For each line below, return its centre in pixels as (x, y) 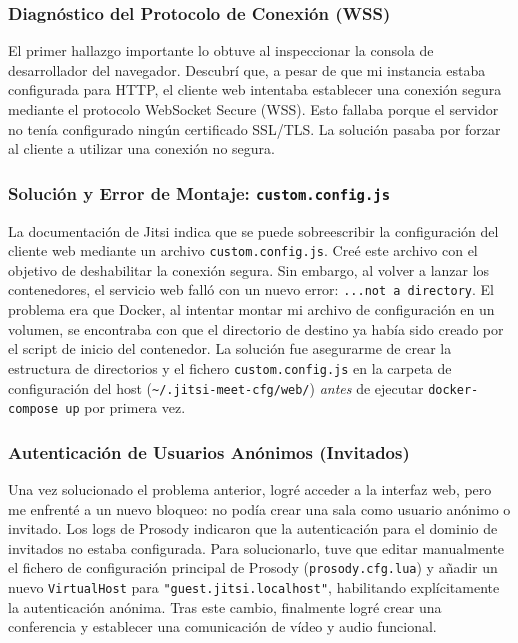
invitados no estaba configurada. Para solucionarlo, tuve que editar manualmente (256, 547)
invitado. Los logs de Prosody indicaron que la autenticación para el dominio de (253, 528)
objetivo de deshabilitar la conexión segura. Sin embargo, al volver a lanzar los (249, 269)
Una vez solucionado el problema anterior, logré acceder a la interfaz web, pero (250, 489)
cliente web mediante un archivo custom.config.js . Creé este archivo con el (243, 250)
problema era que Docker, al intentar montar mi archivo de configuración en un (251, 309)
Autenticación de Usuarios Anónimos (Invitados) (209, 451)
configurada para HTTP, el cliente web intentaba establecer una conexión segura (255, 89)
